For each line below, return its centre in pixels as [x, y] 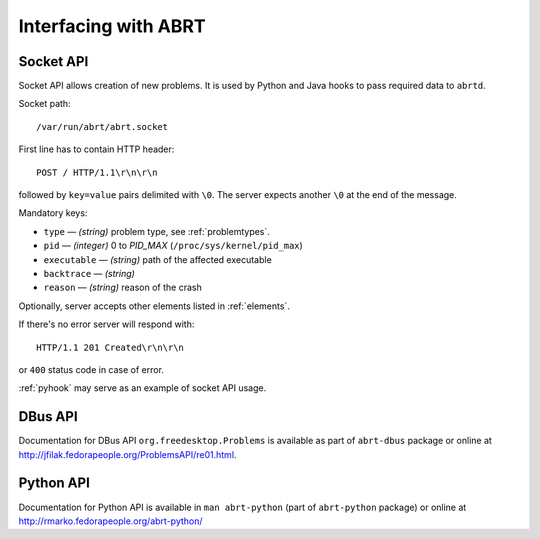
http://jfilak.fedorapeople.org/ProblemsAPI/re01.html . [127, 454]
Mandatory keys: [53, 213]
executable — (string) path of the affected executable [157, 259]
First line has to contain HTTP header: [96, 149]
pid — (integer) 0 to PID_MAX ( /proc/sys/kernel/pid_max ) [173, 246]
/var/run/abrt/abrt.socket [102, 126]
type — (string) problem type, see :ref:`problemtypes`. [156, 231]
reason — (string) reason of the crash [122, 287]
